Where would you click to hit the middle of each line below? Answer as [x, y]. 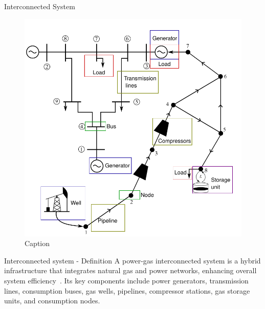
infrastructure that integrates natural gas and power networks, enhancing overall [130, 270]
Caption [37, 243]
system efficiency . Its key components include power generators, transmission [126, 280]
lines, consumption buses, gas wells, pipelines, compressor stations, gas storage [127, 290]
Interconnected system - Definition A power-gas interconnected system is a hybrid [132, 260]
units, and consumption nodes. [52, 301]
